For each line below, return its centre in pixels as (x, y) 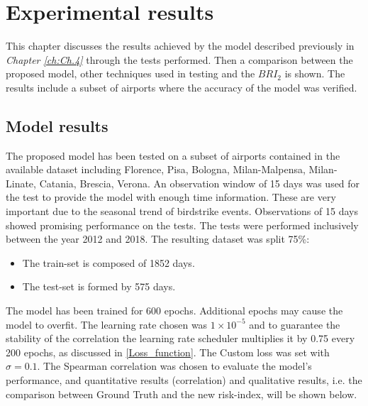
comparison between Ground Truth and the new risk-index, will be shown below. (182, 394)
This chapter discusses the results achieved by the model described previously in (180, 46)
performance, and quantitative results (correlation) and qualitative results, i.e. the (184, 380)
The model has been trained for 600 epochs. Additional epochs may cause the (174, 311)
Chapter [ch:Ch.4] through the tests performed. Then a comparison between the (179, 59)
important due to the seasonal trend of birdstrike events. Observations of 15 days (182, 211)
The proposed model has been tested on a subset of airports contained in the (173, 155)
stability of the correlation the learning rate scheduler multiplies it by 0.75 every (180, 338)
